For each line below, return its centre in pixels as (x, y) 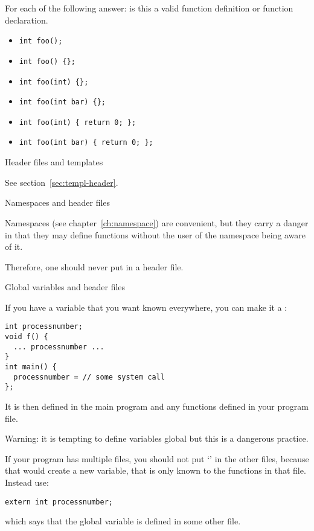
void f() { (27, 337)
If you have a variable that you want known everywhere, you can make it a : (146, 307)
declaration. (27, 20)
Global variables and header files (65, 287)
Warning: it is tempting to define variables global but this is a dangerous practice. (157, 438)
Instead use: (27, 482)
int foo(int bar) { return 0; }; (86, 143)
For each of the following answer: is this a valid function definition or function (149, 8)
